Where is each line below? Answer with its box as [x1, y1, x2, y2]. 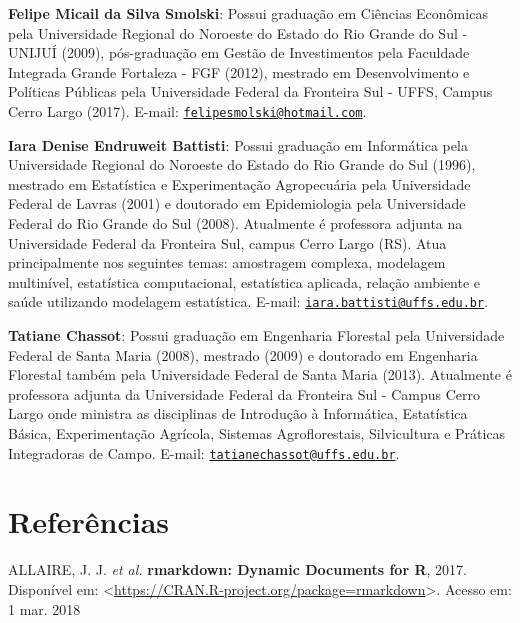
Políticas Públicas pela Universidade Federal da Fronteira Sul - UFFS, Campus [8, 81, 493, 102]
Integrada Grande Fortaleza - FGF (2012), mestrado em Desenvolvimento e [8, 61, 470, 82]
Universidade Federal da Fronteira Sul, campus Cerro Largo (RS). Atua [8, 232, 447, 253]
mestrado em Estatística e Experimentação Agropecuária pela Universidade [8, 173, 471, 194]
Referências [8, 501, 170, 542]
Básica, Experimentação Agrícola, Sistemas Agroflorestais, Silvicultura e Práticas [8, 423, 506, 443]
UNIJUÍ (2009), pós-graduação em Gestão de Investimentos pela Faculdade [8, 42, 470, 63]
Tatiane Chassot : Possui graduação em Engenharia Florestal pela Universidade [8, 325, 505, 346]
